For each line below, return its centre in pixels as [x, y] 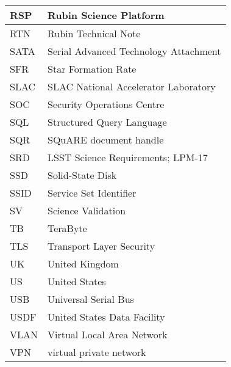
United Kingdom [83, 263]
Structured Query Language [107, 122]
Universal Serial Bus [91, 299]
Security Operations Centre [106, 104]
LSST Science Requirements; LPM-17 [128, 157]
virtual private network [97, 352]
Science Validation [87, 210]
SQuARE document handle [106, 140]
